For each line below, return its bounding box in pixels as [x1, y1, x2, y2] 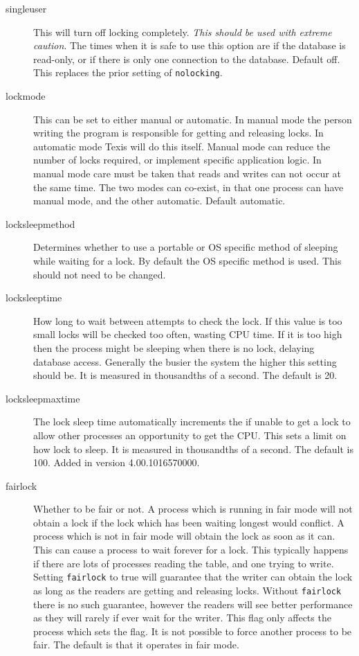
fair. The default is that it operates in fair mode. [33, 637, 239, 652]
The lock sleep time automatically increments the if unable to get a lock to [33, 414, 351, 429]
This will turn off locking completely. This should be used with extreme [33, 24, 332, 39]
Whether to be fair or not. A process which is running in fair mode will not [33, 502, 353, 516]
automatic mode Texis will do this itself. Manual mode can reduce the [33, 139, 331, 153]
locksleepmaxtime [6, 391, 80, 405]
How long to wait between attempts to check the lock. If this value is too [33, 313, 342, 328]
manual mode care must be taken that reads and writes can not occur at [33, 166, 341, 180]
